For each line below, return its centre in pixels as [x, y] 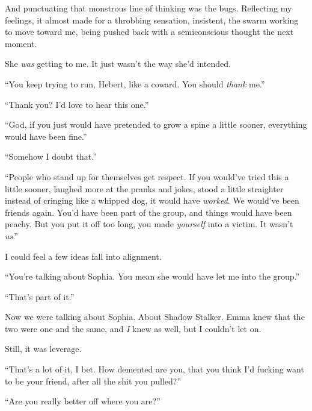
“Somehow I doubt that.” [51, 156]
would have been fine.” [46, 136]
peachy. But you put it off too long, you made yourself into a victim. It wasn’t [149, 224]
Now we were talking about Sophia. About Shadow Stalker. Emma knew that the [155, 317]
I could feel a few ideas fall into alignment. [83, 256]
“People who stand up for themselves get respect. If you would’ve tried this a [147, 176]
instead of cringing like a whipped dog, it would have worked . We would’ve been [152, 200]
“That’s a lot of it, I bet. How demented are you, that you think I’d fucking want [154, 369]
